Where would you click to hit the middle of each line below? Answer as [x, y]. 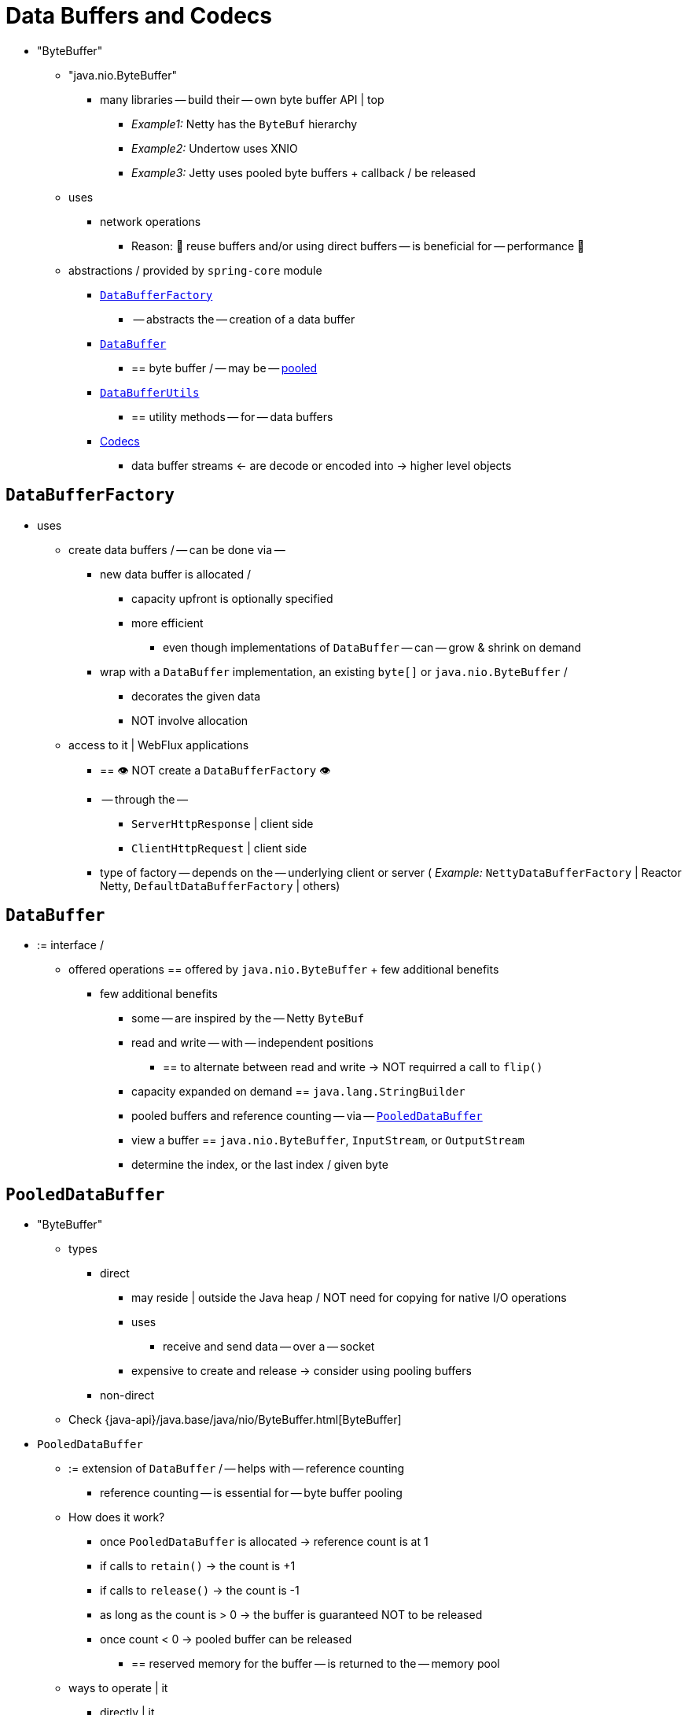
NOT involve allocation [190, 720]
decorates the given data [196, 696]
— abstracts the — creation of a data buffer [244, 319]
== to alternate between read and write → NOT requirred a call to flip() [353, 1067]
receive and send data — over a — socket [269, 1347]
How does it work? [117, 1517]
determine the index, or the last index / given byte [260, 1165]
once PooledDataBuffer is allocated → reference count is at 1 [264, 1542]
